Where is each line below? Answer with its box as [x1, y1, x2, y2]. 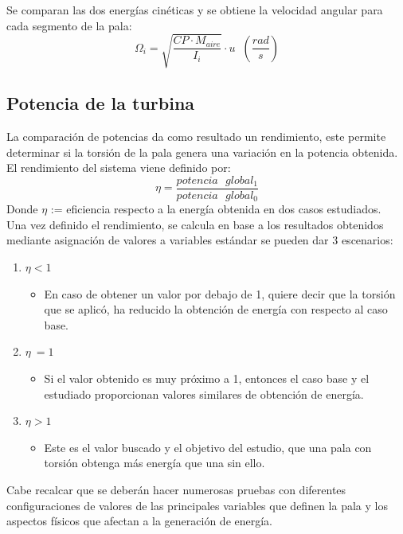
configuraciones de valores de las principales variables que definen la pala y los [6, 497, 388, 513]
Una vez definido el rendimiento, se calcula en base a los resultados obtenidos [6, 216, 384, 232]
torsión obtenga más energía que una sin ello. [44, 454, 265, 471]
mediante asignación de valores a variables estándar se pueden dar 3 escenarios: [6, 232, 393, 248]
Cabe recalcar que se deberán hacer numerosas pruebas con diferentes [6, 481, 346, 497]
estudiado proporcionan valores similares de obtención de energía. [44, 385, 364, 402]
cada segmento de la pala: [6, 17, 132, 33]
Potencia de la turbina [6, 91, 195, 115]
